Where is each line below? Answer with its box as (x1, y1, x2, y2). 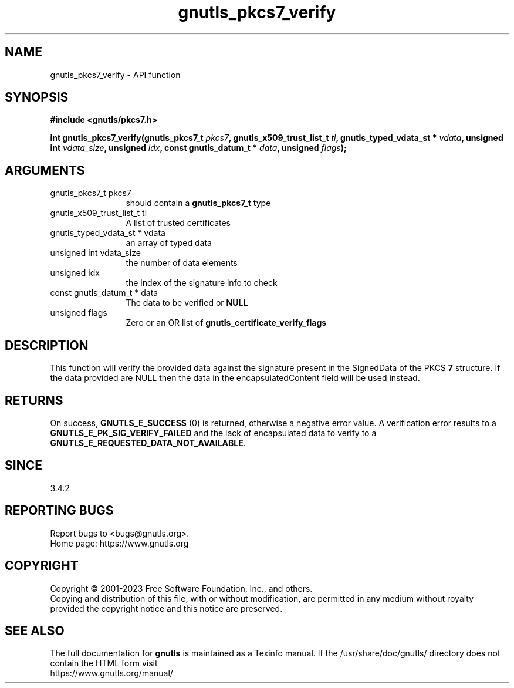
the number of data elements (126, 258, 238, 268)
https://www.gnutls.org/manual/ (50, 668, 173, 679)
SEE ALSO (5, 623, 65, 638)
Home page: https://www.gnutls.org (50, 538, 189, 548)
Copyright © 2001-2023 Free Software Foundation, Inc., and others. (50, 583, 313, 593)
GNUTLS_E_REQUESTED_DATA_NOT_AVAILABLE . (50, 437, 246, 448)
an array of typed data (126, 238, 212, 248)
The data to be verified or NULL (126, 298, 248, 308)
